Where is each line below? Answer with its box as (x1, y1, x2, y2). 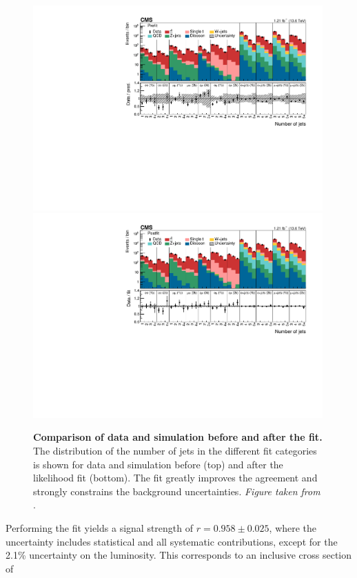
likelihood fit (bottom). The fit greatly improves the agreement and (33, 470, 318, 485)
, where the (269, 521, 317, 535)
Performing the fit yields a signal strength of (6, 521, 194, 535)
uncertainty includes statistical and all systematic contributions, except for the (6, 534, 338, 548)
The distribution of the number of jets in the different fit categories (33, 444, 317, 458)
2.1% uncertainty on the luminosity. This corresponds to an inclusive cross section (6, 548, 352, 562)
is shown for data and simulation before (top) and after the (33, 457, 283, 471)
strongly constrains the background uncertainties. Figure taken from (33, 484, 320, 498)
